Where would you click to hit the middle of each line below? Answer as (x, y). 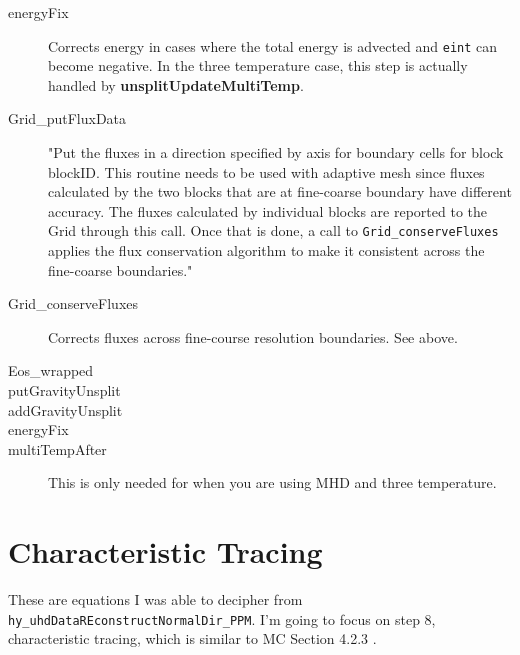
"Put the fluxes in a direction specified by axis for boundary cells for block (276, 152)
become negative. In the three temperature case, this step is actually (258, 65)
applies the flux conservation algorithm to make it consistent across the (266, 250)
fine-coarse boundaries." (120, 269)
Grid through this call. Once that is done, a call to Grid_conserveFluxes (273, 230)
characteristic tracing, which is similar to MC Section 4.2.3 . (192, 638)
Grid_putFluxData (67, 118)
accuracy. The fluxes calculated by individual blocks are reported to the (267, 210)
